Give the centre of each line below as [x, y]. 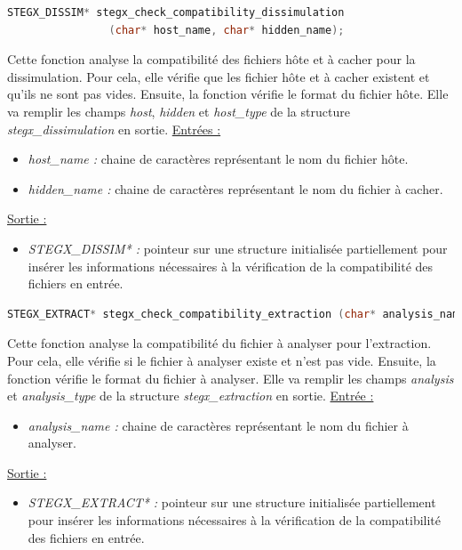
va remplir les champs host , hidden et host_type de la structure [179, 111]
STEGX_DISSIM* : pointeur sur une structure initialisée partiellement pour [238, 248]
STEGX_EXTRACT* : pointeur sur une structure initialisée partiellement [232, 502]
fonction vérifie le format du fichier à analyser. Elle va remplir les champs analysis [231, 378]
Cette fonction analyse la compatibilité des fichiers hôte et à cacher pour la [211, 59]
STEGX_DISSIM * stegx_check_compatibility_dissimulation [176, 12]
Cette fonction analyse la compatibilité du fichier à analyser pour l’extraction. [219, 343]
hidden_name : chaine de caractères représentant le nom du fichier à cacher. [235, 188]
